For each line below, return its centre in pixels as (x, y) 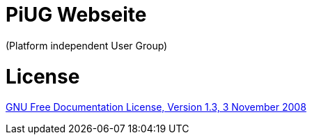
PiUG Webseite (76, 15)
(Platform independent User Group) (87, 45)
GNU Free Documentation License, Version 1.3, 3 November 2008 (156, 107)
